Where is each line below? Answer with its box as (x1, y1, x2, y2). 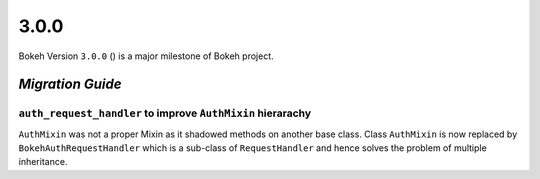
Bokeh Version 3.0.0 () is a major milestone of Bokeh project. (18, 50, 274, 62)
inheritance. (18, 156, 68, 168)
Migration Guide (18, 76, 122, 93)
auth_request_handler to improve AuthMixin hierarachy (18, 106, 312, 120)
